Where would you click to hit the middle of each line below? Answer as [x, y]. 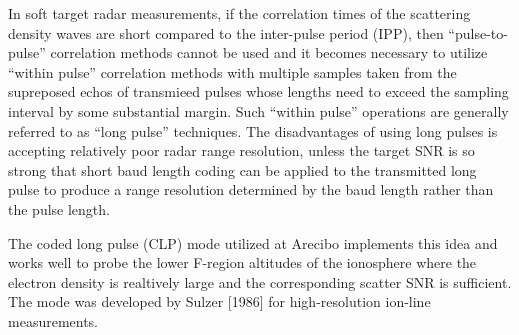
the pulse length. [59, 208]
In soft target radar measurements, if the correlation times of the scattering [239, 13]
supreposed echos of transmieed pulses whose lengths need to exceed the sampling [258, 91]
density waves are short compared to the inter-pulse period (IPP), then [226, 32]
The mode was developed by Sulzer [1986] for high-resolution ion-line [219, 301]
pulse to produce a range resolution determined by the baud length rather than [251, 189]
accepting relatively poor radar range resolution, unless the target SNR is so [241, 150]
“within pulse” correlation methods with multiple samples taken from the [232, 71]
